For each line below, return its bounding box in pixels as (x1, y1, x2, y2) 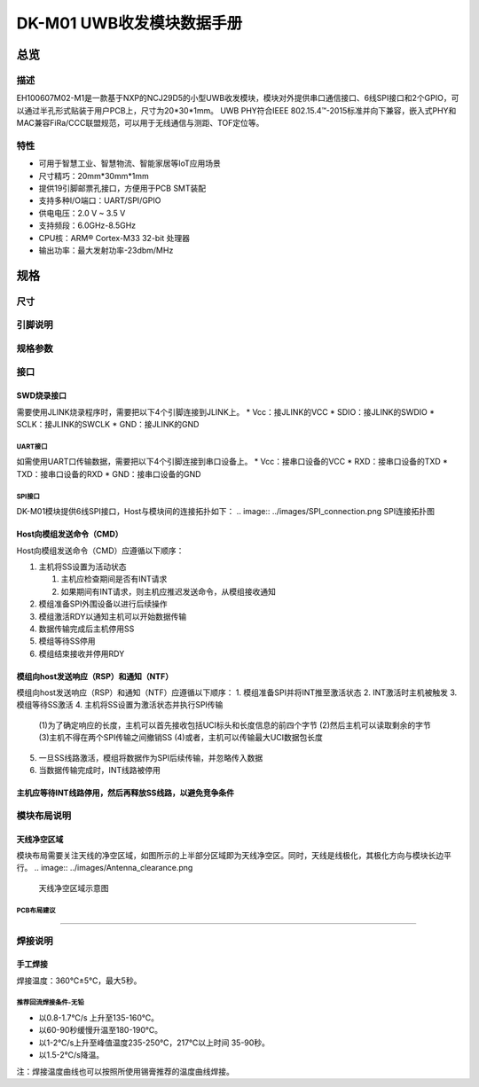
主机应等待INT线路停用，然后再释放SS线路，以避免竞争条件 (16, 787, 235, 798)
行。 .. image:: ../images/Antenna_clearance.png (16, 863, 193, 873)
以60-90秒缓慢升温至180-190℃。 (38, 1025, 163, 1036)
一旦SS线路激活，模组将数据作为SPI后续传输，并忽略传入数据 (38, 752, 263, 762)
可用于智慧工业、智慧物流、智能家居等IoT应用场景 (38, 158, 222, 168)
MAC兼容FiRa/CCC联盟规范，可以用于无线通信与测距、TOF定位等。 (16, 118, 264, 129)
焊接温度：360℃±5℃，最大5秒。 (16, 975, 142, 986)
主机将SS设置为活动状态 (38, 561, 127, 572)
